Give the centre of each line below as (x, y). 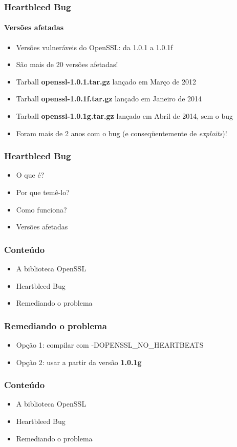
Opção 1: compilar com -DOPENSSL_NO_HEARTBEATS (110, 345)
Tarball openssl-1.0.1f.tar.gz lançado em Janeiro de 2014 (109, 99)
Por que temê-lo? (43, 192)
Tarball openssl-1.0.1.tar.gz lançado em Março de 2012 (106, 81)
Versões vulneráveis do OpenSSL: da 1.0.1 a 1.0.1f (94, 47)
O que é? (30, 175)
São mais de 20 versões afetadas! (67, 64)
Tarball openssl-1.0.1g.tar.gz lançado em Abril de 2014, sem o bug (125, 116)
